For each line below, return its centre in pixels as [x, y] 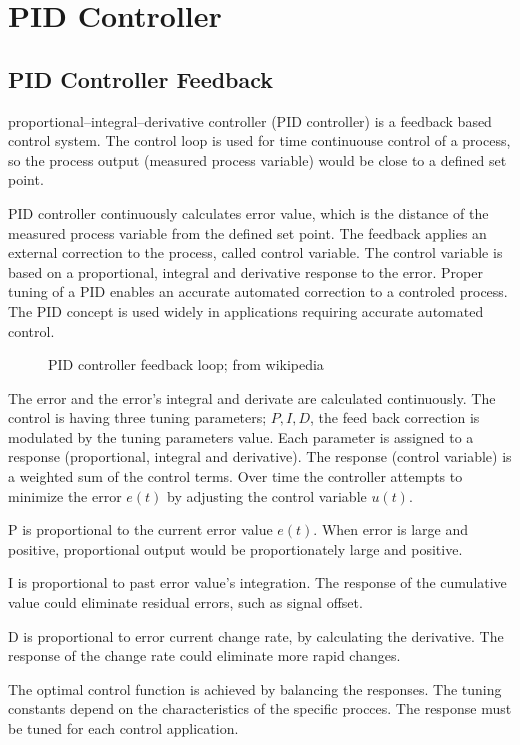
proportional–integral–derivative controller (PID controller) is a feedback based [250, 120]
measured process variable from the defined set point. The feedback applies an [247, 232]
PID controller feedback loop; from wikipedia [186, 364]
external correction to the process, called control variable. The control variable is [255, 252]
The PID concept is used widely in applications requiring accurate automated [246, 310]
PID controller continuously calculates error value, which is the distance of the [248, 212]
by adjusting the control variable [267, 495]
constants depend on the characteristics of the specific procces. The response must [260, 708]
